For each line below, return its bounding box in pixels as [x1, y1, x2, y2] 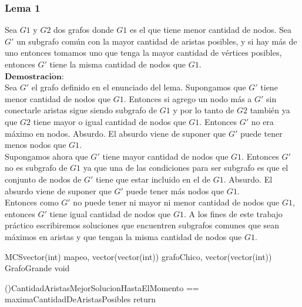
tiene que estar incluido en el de [96, 173, 211, 185]
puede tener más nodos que [126, 184, 224, 197]
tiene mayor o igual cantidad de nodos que [33, 115, 186, 127]
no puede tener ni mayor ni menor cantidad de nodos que [73, 196, 280, 208]
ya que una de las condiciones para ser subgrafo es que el [83, 161, 288, 174]
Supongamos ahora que [5, 150, 88, 162]
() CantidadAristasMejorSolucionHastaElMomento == [5, 281, 199, 293]
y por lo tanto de [173, 104, 234, 116]
